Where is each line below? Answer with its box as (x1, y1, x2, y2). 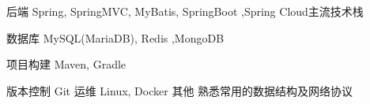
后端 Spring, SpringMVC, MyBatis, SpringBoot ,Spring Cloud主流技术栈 (6, 3, 364, 19)
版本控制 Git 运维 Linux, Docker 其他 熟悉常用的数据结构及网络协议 (6, 82, 353, 98)
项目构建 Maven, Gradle (6, 56, 126, 72)
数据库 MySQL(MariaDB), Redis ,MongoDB (6, 29, 225, 46)
